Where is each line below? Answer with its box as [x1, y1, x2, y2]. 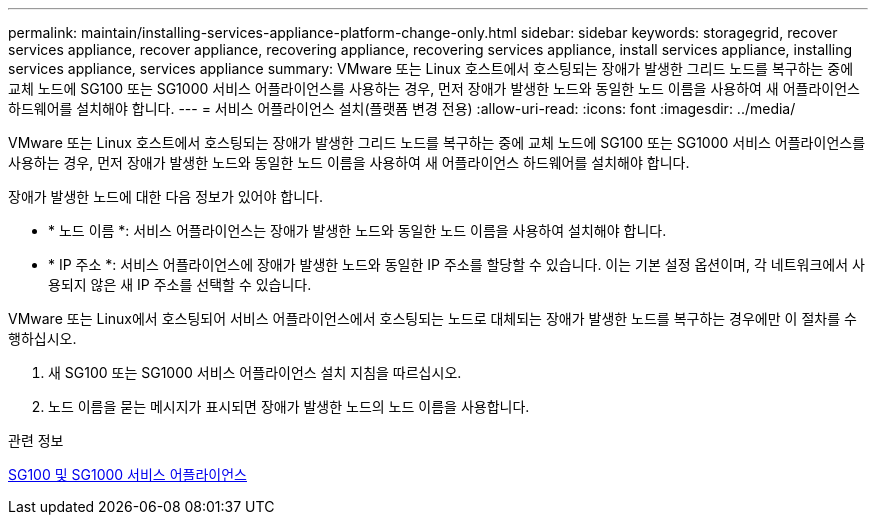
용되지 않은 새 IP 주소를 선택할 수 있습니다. [48, 276, 312, 293]
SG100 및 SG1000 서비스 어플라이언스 [8, 466, 247, 483]
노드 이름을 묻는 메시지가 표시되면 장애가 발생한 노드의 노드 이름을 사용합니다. [48, 398, 530, 415]
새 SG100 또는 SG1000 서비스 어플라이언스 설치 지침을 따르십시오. [48, 364, 462, 381]
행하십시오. [8, 330, 77, 347]
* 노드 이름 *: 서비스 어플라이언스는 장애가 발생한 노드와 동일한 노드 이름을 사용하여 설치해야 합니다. [48, 222, 667, 239]
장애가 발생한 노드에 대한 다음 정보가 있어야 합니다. [8, 188, 323, 205]
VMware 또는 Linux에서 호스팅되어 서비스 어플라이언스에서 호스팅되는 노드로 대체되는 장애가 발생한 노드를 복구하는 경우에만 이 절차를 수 [8, 310, 857, 327]
